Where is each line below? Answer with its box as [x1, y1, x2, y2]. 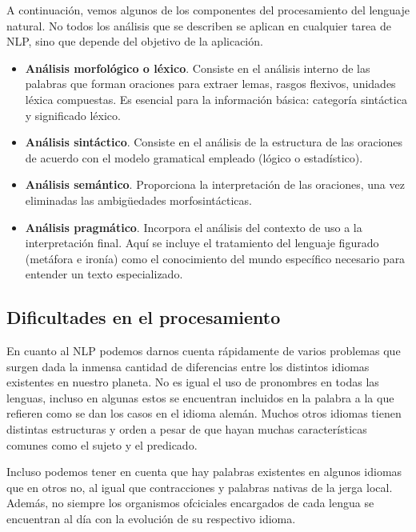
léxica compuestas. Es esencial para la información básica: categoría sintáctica [25, 90, 407, 107]
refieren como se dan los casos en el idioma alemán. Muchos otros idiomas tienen [6, 405, 402, 422]
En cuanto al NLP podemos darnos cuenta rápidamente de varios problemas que [6, 342, 401, 359]
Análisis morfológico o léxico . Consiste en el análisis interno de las [25, 59, 370, 76]
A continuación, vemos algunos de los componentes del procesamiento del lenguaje [6, 2, 410, 18]
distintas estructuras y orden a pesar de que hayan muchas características [6, 421, 367, 438]
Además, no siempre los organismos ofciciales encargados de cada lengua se [6, 494, 374, 511]
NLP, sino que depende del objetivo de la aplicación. [6, 33, 263, 50]
